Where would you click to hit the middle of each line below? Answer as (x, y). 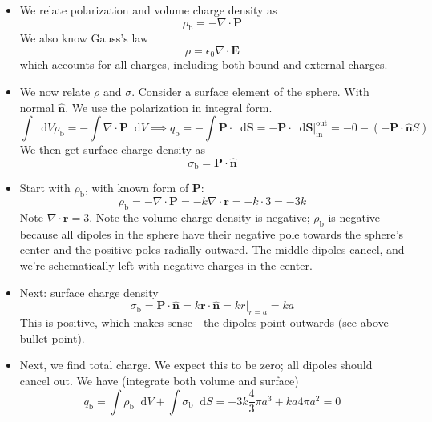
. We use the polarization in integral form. (169, 107)
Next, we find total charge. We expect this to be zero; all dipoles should (196, 365)
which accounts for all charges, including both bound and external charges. (204, 64)
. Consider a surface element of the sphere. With (250, 92)
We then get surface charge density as (113, 149)
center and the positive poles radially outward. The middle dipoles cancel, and (212, 249)
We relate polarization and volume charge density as (148, 10)
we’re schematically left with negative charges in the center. (166, 265)
